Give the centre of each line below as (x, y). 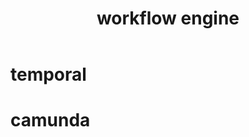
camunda (50, 120)
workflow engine (168, 18)
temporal (48, 74)
